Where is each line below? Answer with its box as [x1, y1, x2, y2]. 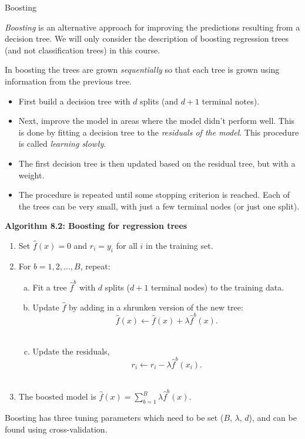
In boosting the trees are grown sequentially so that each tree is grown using [5, 63, 280, 76]
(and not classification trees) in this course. [5, 43, 160, 56]
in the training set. [146, 239, 213, 251]
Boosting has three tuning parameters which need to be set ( [5, 411, 224, 423]
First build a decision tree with [18, 94, 130, 107]
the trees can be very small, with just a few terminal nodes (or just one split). [18, 200, 300, 212]
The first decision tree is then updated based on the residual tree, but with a [18, 157, 296, 169]
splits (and [140, 94, 178, 107]
